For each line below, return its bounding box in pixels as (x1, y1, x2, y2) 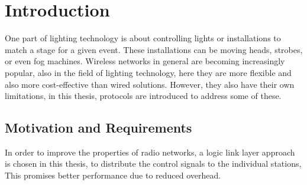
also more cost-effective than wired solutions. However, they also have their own (5, 78, 295, 90)
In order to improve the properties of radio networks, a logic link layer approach (5, 146, 295, 158)
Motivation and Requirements (5, 118, 192, 137)
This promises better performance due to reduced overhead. (5, 169, 221, 181)
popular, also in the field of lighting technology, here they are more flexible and (5, 66, 292, 78)
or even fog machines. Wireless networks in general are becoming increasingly (5, 55, 285, 67)
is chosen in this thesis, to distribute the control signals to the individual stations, (5, 157, 302, 170)
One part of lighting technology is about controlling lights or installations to (5, 32, 281, 44)
